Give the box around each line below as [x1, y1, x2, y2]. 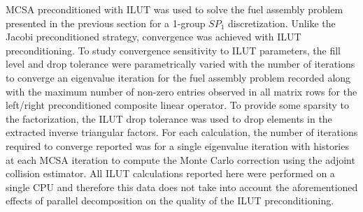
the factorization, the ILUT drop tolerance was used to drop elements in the [6, 111, 332, 126]
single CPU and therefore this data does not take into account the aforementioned [6, 179, 358, 194]
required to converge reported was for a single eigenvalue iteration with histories [6, 138, 349, 153]
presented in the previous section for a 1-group [6, 15, 206, 30]
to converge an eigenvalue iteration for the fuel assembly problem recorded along [6, 70, 351, 84]
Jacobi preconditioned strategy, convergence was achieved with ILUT [6, 29, 301, 44]
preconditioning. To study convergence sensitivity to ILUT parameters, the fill [6, 43, 341, 57]
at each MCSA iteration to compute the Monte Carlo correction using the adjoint [6, 152, 355, 167]
